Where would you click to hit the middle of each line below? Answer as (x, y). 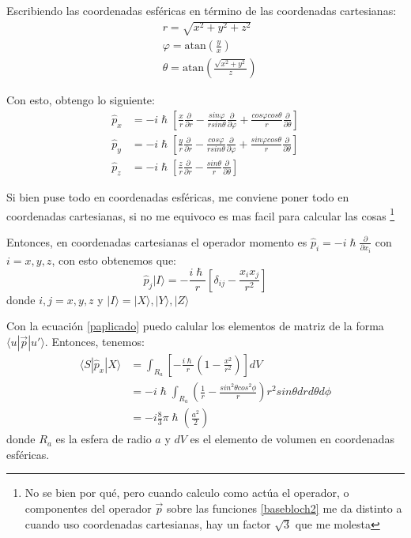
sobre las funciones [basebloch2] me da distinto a (284, 508)
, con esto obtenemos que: (114, 260)
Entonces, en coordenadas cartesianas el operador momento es (157, 241)
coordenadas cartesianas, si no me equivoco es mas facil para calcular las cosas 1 (201, 214)
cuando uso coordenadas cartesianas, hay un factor (148, 523)
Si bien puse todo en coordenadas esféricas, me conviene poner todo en (178, 196)
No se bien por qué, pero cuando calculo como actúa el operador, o (187, 493)
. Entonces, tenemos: (94, 341)
